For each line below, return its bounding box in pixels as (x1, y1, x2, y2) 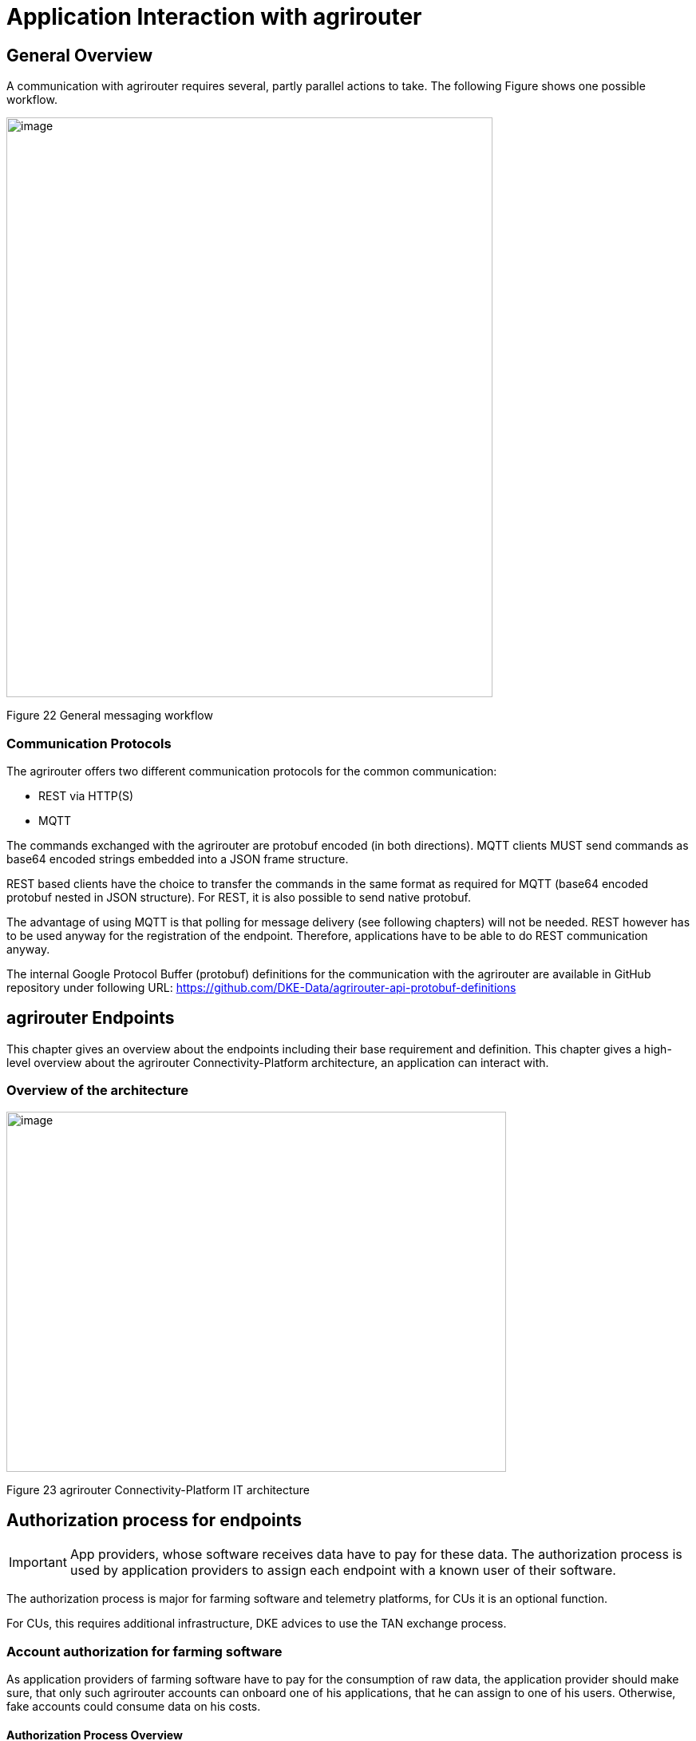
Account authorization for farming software (6, 1643, 283, 1660)
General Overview (6, 45, 153, 65)
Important (9, 1554, 67, 1571)
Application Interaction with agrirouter (6, 3, 422, 30)
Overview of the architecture (6, 1082, 188, 1099)
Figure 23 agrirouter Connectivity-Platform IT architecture (6, 1482, 310, 1497)
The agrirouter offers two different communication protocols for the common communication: (6, 763, 497, 778)
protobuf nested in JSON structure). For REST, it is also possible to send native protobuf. (6, 890, 472, 904)
